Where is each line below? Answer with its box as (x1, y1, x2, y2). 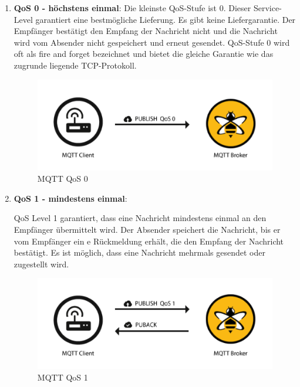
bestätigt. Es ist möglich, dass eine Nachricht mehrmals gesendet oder (14, 246, 265, 259)
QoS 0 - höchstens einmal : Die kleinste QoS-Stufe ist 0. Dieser (14, 2, 251, 13)
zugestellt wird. (14, 257, 69, 270)
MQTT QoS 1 (37, 371, 88, 383)
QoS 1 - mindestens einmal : (14, 192, 127, 204)
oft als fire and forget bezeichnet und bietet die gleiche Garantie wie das (14, 47, 274, 60)
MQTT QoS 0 (37, 172, 88, 185)
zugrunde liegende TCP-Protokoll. (14, 59, 137, 71)
